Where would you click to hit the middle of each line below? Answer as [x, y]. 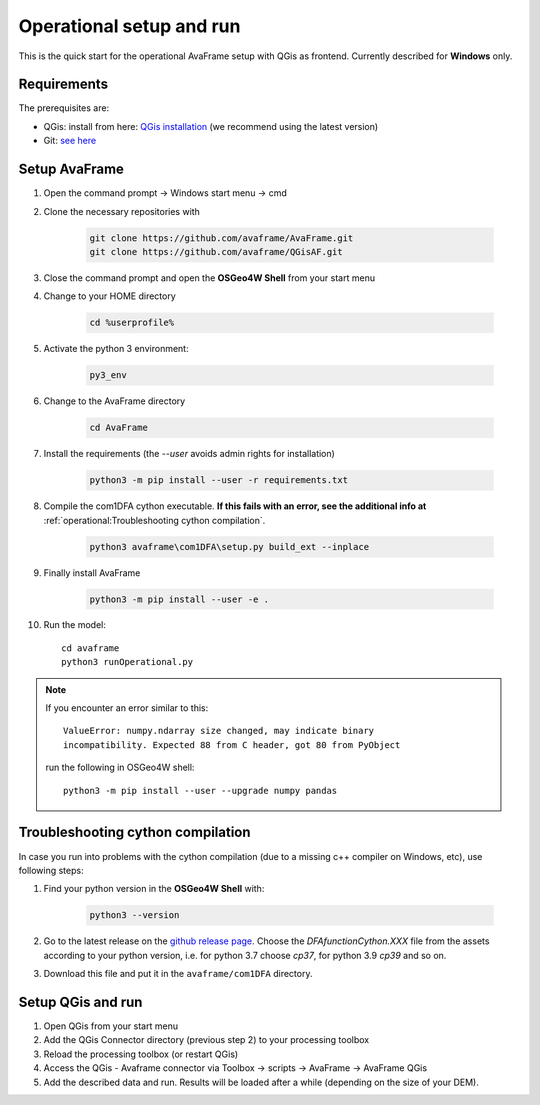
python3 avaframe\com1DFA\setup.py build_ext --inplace [229, 546]
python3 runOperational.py [127, 662]
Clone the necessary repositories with [121, 211]
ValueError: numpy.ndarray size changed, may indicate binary [219, 731]
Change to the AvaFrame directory [114, 401]
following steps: [51, 870]
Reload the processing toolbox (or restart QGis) [141, 1054]
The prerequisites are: [64, 108]
